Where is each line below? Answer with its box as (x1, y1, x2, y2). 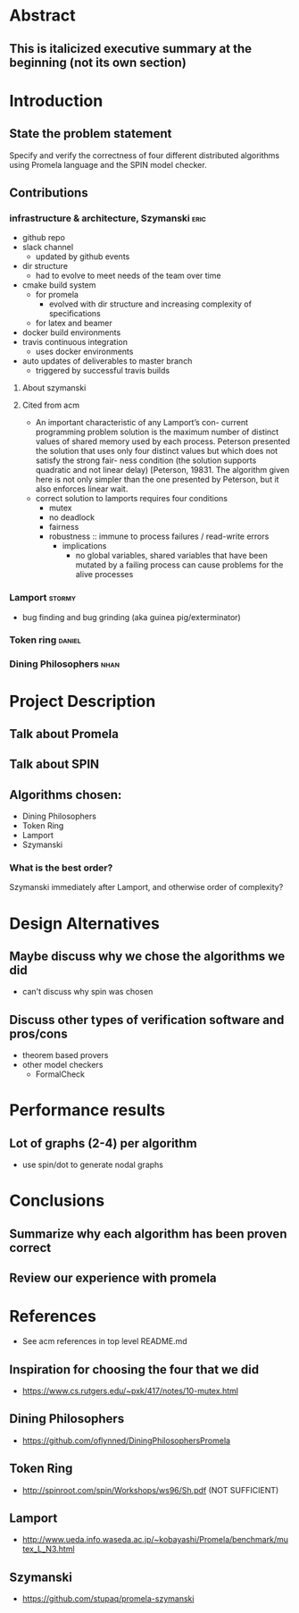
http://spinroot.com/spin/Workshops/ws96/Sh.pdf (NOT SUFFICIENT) (21, 1484, 279, 1495)
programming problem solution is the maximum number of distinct (35, 426, 279, 438)
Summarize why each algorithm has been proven (9, 1226, 287, 1241)
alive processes (75, 569, 134, 580)
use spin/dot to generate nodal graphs (21, 1159, 163, 1171)
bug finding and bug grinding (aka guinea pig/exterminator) (21, 611, 241, 622)
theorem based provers (21, 1050, 109, 1061)
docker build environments (21, 327, 121, 338)
